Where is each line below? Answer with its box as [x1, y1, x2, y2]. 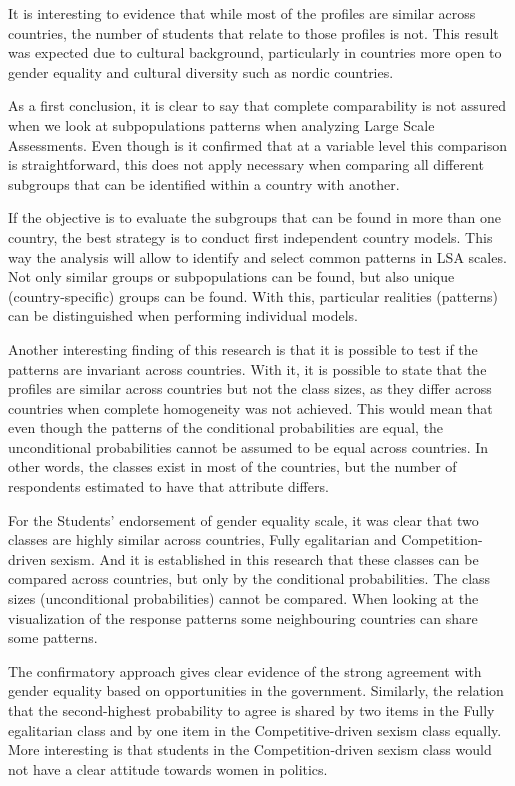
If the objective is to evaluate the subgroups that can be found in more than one [8, 207, 502, 228]
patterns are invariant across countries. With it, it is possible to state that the [8, 358, 487, 379]
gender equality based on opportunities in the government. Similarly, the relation [8, 680, 504, 701]
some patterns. [8, 627, 98, 648]
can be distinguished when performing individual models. [8, 305, 358, 326]
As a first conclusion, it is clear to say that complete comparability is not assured [8, 95, 507, 116]
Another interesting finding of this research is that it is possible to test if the [8, 338, 478, 359]
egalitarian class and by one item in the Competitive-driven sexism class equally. [8, 719, 502, 740]
